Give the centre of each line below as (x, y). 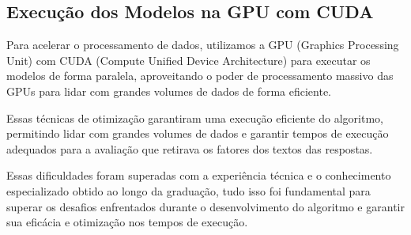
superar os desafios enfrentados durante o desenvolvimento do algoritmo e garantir (205, 206)
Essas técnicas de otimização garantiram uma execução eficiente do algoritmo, (195, 117)
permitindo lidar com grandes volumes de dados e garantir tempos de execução (198, 133)
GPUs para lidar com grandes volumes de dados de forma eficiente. (169, 91)
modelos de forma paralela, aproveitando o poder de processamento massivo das (200, 76)
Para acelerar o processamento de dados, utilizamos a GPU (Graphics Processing (203, 45)
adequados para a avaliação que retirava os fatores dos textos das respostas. (190, 148)
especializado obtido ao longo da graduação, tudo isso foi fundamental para (189, 190)
